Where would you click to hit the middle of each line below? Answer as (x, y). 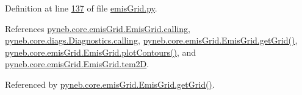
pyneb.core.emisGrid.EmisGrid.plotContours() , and (101, 52)
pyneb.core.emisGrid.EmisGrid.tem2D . (77, 64)
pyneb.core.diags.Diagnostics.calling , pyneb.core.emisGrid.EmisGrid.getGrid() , (151, 40)
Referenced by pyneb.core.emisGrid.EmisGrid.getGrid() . (110, 84)
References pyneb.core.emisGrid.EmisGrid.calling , (98, 28)
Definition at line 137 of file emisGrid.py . (81, 8)
